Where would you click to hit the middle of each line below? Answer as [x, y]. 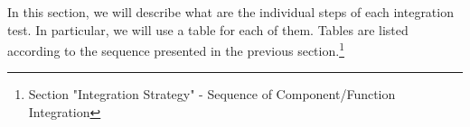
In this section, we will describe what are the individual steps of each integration [230, 12]
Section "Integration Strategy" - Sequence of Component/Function [212, 94]
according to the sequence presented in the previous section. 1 [176, 49]
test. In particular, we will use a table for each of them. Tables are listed [208, 29]
